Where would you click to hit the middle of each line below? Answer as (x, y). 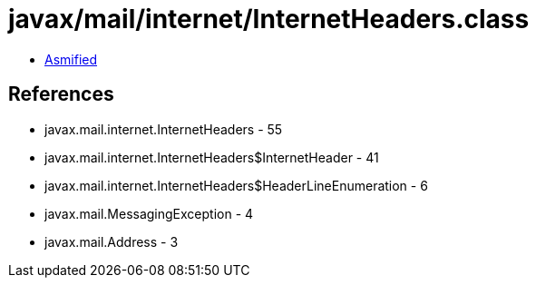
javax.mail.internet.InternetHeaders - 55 (164, 129)
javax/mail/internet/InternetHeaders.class (269, 19)
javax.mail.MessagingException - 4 (149, 213)
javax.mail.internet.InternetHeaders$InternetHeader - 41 (212, 157)
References (61, 94)
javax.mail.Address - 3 (112, 241)
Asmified (71, 59)
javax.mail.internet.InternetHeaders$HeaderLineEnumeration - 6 (236, 185)
